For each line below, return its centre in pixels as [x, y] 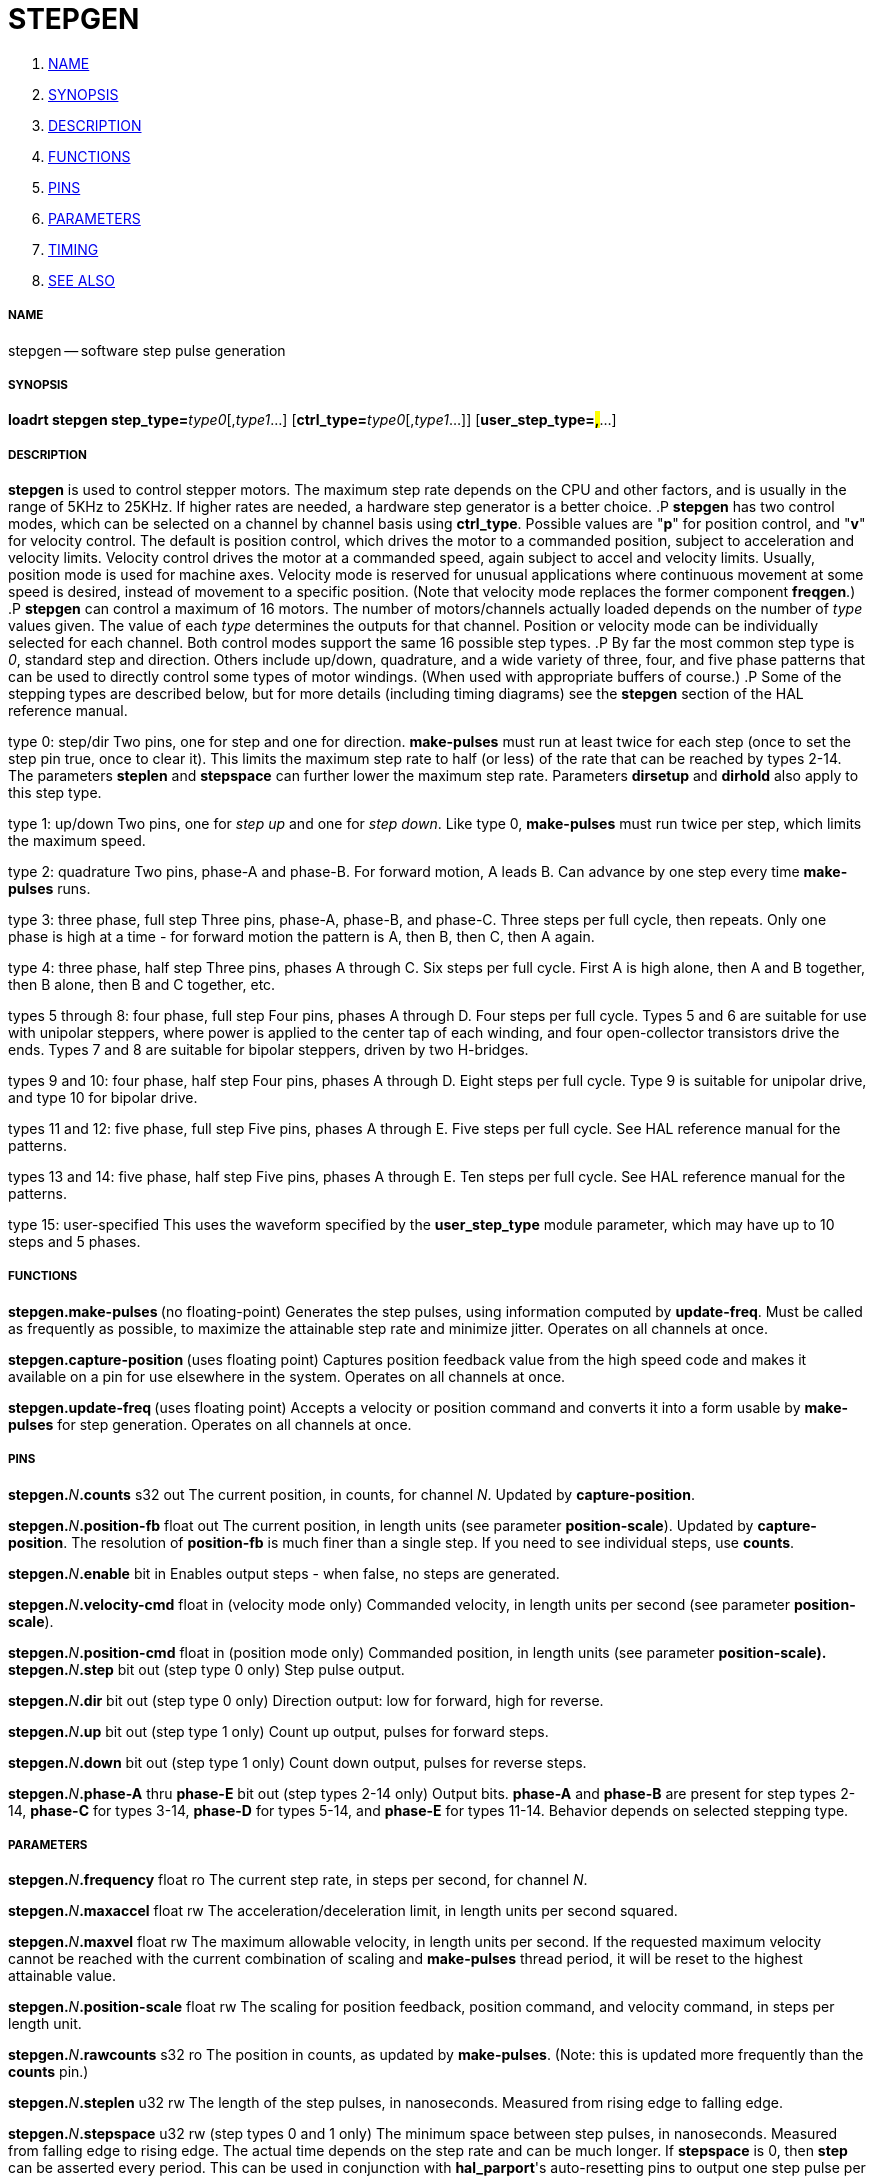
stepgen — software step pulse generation [147, 350]
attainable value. [62, 1976]
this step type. [55, 793]
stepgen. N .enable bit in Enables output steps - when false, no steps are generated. [284, 1573]
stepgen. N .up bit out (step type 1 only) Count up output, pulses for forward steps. [278, 1731]
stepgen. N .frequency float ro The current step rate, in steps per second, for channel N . [298, 1880]
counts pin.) [48, 2072]
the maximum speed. [77, 841]
